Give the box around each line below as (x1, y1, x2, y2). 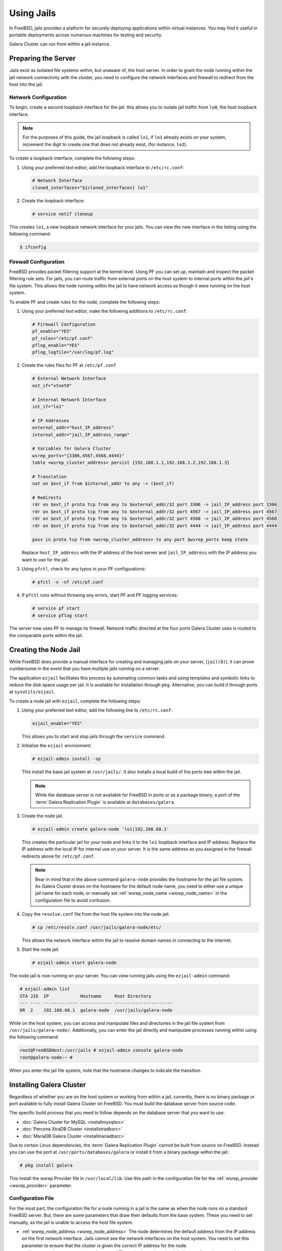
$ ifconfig (19, 244, 46, 250)
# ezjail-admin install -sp (32, 756, 101, 762)
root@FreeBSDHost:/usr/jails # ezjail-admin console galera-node (19, 1047, 183, 1053)
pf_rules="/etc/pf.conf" (32, 335, 93, 341)
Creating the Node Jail (9, 646, 80, 654)
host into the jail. (9, 82, 43, 88)
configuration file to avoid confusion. (35, 897, 111, 903)
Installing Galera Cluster (9, 1080, 86, 1089)
